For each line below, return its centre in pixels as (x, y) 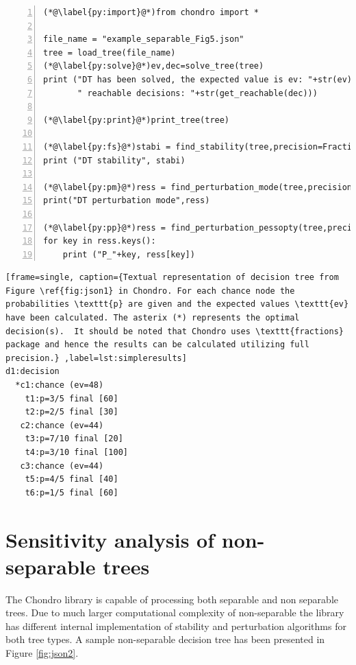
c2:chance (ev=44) (62, 425)
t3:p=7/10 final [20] (74, 439)
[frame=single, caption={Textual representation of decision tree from (172, 278)
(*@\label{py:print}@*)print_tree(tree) (137, 120)
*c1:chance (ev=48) (60, 385)
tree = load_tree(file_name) (110, 52)
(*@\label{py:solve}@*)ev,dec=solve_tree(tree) (154, 66)
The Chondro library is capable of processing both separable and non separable (172, 599)
